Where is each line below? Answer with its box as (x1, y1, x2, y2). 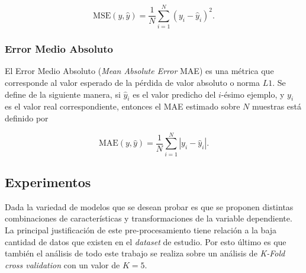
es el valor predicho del (133, 88, 216, 100)
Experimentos (5, 173, 91, 191)
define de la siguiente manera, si (5, 88, 121, 100)
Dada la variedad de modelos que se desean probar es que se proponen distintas (5, 200, 294, 213)
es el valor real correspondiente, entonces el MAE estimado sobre (5, 100, 240, 113)
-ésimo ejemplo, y (221, 88, 285, 100)
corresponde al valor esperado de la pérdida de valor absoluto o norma (5, 76, 260, 88)
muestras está (252, 100, 302, 113)
